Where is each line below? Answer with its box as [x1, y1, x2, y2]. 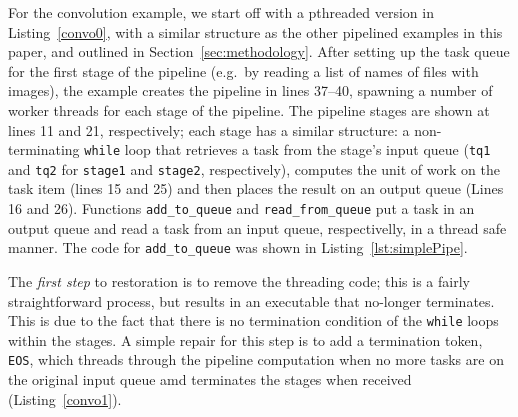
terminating [8, 139, 80, 160]
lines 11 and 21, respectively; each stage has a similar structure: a [8, 119, 410, 140]
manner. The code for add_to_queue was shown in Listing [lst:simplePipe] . [8, 237, 468, 258]
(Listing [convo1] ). [8, 388, 122, 409]
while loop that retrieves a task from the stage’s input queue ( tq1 [84, 139, 491, 160]
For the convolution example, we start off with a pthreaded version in [8, 2, 434, 22]
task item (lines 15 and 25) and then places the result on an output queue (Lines [8, 178, 504, 199]
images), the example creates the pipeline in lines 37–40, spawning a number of [8, 80, 493, 101]
